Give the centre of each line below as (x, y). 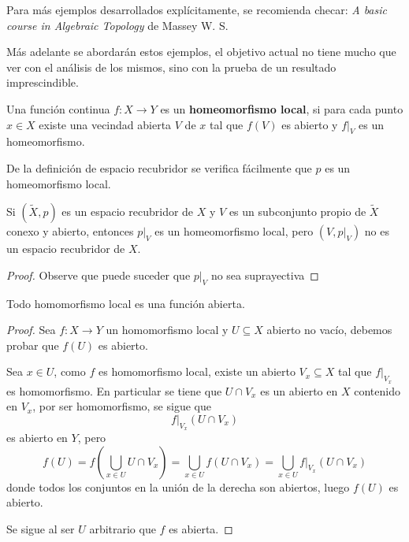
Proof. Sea (31, 330)
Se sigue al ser (41, 528)
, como (70, 371)
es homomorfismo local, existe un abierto (197, 371)
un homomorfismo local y (167, 330)
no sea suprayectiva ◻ (265, 275)
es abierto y (310, 124)
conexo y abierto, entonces (70, 231)
